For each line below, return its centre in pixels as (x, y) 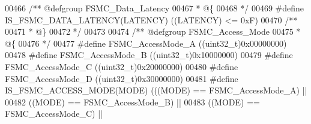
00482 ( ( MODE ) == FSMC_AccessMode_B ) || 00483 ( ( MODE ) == (132, 102)
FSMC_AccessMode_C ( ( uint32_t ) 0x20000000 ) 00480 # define (122, 66)
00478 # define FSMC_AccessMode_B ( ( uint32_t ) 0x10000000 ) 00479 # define (149, 55)
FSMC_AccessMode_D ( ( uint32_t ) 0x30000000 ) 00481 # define (122, 78)
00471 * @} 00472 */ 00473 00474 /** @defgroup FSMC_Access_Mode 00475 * (153, 31)
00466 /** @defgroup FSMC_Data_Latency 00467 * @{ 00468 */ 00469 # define (155, 8)
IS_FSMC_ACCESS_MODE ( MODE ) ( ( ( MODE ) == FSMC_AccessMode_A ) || (156, 90)
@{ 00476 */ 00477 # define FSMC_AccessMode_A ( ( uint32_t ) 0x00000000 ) (146, 43)
